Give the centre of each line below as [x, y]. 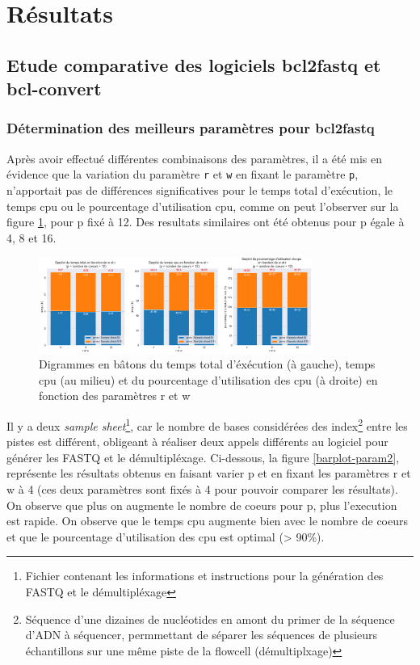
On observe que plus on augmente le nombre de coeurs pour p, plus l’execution [202, 505]
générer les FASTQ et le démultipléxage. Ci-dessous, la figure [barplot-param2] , [203, 457]
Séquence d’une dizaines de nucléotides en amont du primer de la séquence [210, 619]
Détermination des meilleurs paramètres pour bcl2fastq [191, 128]
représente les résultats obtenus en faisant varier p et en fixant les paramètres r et [209, 473]
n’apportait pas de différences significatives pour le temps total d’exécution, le [200, 190]
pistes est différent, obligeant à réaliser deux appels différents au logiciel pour [197, 442]
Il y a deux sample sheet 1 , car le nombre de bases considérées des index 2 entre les [207, 425]
